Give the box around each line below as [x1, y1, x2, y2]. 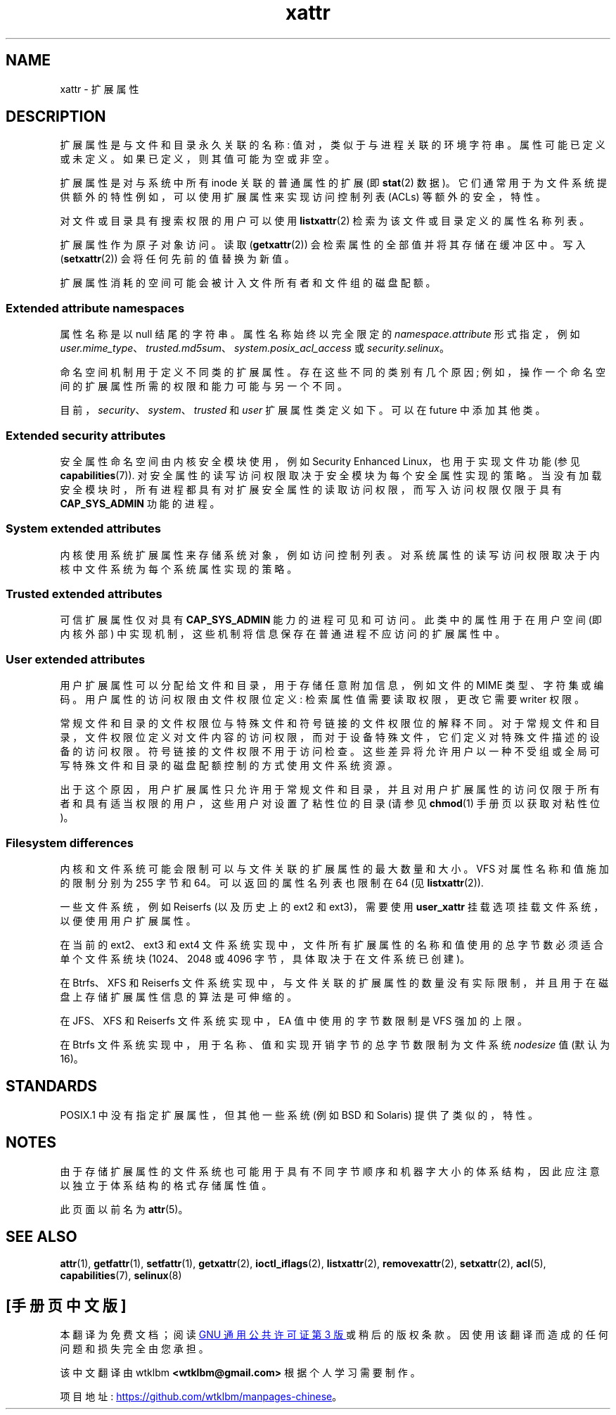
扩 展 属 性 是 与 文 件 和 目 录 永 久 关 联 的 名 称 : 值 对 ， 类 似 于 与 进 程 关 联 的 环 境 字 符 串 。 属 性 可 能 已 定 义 [60, 139, 605, 151]
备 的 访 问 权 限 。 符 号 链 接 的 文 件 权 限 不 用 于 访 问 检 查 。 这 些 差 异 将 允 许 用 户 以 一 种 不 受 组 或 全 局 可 [60, 745, 600, 758]
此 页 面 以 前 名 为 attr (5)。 [60, 1203, 188, 1215]
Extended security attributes [6, 428, 166, 443]
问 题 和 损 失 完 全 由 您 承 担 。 [60, 1343, 209, 1355]
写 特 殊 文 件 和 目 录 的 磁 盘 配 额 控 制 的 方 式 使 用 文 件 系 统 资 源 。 [60, 759, 398, 772]
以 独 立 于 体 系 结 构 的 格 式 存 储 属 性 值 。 [60, 1179, 272, 1191]
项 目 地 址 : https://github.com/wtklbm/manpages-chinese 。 [60, 1390, 342, 1403]
